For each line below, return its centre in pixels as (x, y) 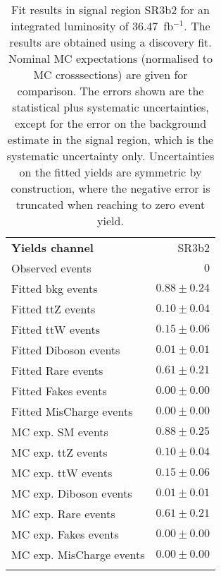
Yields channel (52, 247)
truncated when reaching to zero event (110, 204)
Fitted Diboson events (66, 350)
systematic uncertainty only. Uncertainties (110, 156)
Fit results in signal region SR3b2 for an (110, 10)
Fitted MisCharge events (72, 411)
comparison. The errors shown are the (110, 91)
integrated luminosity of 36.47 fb (92, 26)
